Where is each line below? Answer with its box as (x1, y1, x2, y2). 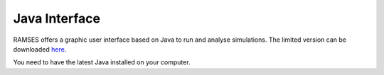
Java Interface (13, 11, 101, 26)
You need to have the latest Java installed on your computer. (13, 58, 191, 67)
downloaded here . (13, 45, 67, 53)
